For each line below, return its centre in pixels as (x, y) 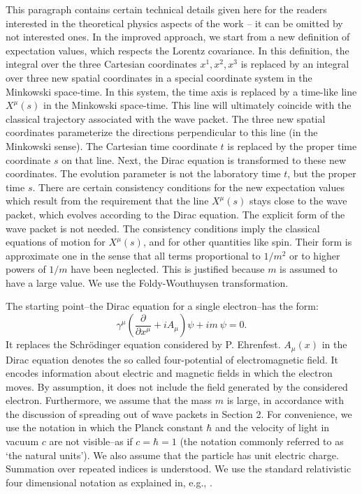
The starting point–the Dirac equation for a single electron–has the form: (162, 306)
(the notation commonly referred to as (262, 441)
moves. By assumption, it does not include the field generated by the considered (177, 386)
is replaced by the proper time (292, 145)
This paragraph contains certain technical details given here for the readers (166, 9)
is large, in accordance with (285, 400)
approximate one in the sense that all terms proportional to (133, 255)
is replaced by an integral (295, 64)
